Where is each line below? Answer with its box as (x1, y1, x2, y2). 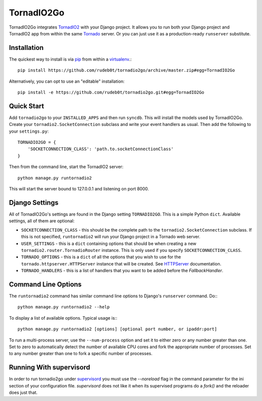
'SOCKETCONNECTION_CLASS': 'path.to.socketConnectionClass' (27, 146, 174, 152)
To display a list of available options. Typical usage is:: (9, 315, 117, 321)
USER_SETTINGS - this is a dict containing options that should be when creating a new (21, 240, 196, 247)
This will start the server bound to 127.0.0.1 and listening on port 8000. (9, 186, 149, 192)
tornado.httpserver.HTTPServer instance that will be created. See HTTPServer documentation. (21, 261, 222, 266)
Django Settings (9, 199, 59, 207)
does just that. (9, 390, 38, 396)
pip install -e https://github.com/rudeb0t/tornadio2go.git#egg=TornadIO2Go (17, 90, 205, 95)
